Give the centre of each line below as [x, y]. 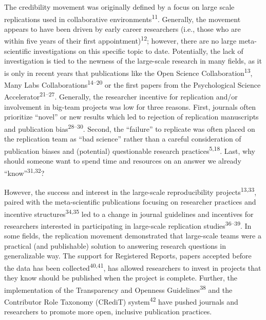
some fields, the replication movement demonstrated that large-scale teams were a [133, 236]
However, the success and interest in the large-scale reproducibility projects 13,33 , [130, 191]
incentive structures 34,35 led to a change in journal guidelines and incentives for [129, 213]
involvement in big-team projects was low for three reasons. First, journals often [130, 106]
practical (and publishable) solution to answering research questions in [115, 245]
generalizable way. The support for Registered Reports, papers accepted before [128, 256]
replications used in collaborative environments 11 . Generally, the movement [122, 18]
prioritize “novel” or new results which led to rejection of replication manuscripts [131, 117]
